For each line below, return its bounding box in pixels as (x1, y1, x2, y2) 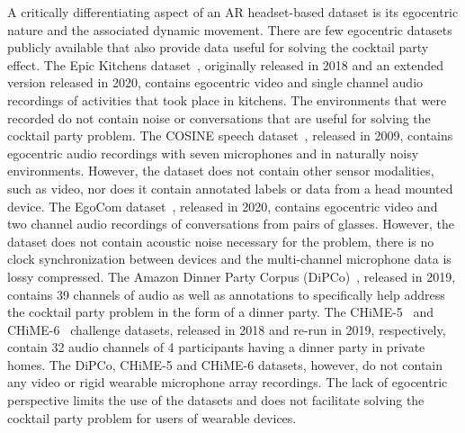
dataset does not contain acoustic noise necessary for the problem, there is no (7, 231, 434, 250)
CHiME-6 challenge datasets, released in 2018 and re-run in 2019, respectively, (7, 320, 446, 338)
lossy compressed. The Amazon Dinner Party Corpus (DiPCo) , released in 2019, (7, 266, 456, 285)
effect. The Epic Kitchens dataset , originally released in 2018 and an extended (7, 55, 444, 74)
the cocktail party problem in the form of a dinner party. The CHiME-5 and (7, 302, 434, 321)
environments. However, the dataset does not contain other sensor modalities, (7, 161, 434, 180)
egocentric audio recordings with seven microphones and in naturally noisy (7, 143, 419, 162)
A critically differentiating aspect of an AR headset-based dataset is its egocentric (7, 3, 459, 21)
